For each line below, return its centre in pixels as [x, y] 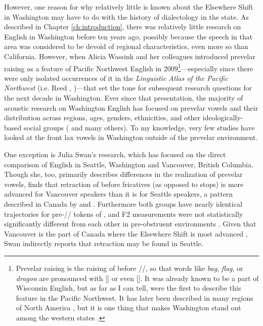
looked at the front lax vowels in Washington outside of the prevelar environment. [131, 137]
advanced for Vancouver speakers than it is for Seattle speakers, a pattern [119, 194]
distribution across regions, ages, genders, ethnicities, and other [102, 118]
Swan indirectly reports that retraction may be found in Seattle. [104, 243]
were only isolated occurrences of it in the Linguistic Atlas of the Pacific [116, 78]
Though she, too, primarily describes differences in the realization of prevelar [123, 174]
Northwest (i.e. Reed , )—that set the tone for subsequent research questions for [128, 88]
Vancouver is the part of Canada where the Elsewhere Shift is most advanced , [126, 233]
